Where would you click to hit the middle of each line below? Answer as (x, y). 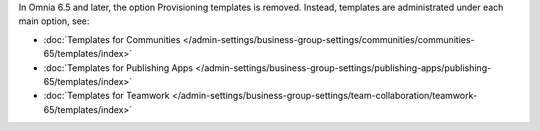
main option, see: (54, 21)
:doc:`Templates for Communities (112, 39)
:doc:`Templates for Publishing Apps (118, 67)
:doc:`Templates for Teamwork (106, 96)
